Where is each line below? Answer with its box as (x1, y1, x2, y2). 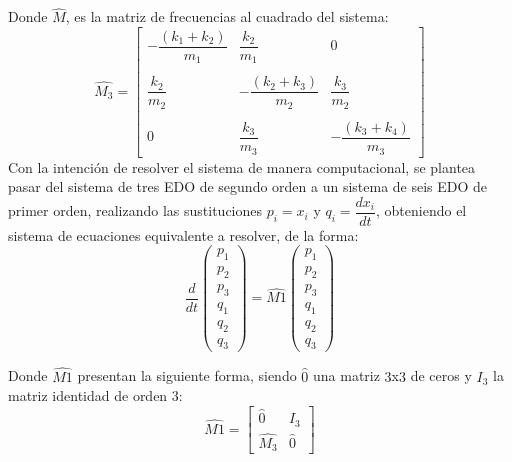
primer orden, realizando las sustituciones (8, 200, 263, 221)
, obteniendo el (376, 200, 467, 221)
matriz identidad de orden (8, 385, 168, 406)
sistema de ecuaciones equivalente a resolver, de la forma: (8, 224, 359, 245)
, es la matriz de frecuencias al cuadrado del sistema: (65, 6, 389, 27)
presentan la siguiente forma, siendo (77, 365, 297, 386)
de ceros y (410, 365, 472, 386)
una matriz (312, 365, 380, 386)
